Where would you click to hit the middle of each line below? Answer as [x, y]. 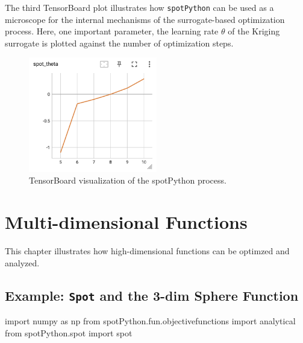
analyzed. [22, 262]
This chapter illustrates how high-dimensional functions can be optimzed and [147, 251]
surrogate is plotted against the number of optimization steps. [119, 43]
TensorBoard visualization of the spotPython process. [128, 180]
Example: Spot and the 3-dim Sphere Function [152, 295]
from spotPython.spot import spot [69, 332]
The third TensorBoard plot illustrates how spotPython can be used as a [139, 7]
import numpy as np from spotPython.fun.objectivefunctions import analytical [150, 321]
